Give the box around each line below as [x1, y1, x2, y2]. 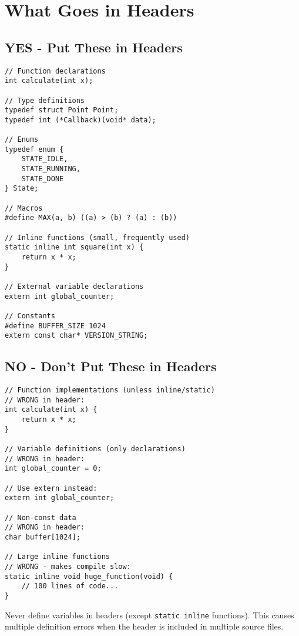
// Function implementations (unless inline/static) [5, 386, 215, 395]
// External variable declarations [5, 282, 144, 291]
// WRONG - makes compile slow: [5, 562, 131, 571]
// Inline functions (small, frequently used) [5, 233, 190, 242]
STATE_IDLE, [21, 155, 68, 164]
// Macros [5, 204, 43, 212]
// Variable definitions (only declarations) [5, 445, 186, 454]
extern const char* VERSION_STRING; [5, 331, 148, 340]
